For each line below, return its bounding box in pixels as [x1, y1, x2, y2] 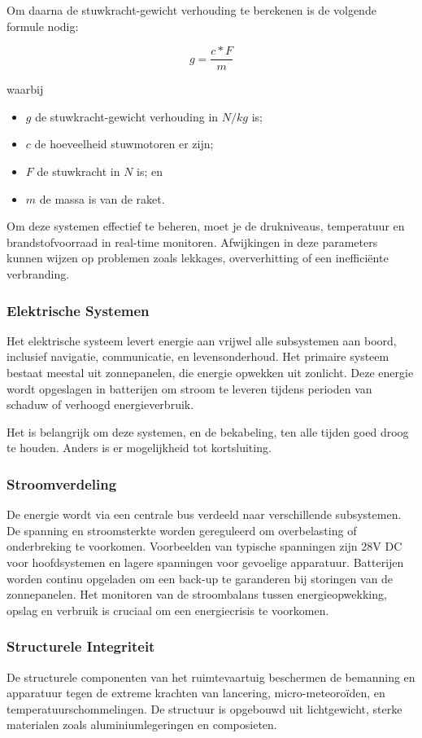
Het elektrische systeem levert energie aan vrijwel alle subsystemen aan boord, [7, 332, 397, 349]
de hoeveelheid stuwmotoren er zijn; [34, 135, 214, 152]
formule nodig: [7, 17, 79, 34]
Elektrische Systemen [7, 300, 150, 320]
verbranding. [7, 266, 70, 282]
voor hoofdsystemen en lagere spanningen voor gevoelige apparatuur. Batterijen [7, 553, 404, 570]
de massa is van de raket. [39, 190, 165, 207]
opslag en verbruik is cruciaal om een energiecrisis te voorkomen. [7, 601, 329, 618]
